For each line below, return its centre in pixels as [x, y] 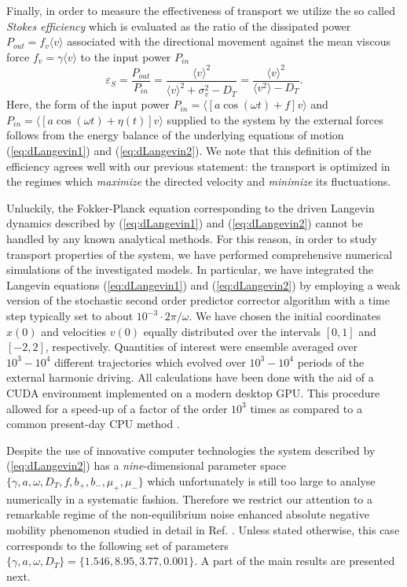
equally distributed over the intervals [232, 331]
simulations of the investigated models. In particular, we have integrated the [190, 270]
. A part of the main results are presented [295, 561]
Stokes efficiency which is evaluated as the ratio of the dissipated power [179, 26]
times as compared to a [306, 408]
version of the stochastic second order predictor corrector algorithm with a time [198, 300]
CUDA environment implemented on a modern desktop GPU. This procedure [193, 392]
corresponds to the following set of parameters [117, 545]
